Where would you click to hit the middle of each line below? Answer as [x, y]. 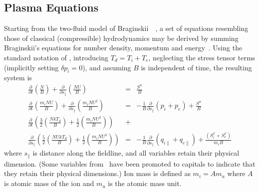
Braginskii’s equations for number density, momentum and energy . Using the [123, 48]
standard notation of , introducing [56, 57]
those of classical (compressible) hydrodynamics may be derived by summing [121, 38]
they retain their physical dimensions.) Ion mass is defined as [97, 173]
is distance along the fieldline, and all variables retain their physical [136, 153]
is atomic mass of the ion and [49, 183]
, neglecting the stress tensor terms [202, 57]
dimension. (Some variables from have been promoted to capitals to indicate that [130, 163]
